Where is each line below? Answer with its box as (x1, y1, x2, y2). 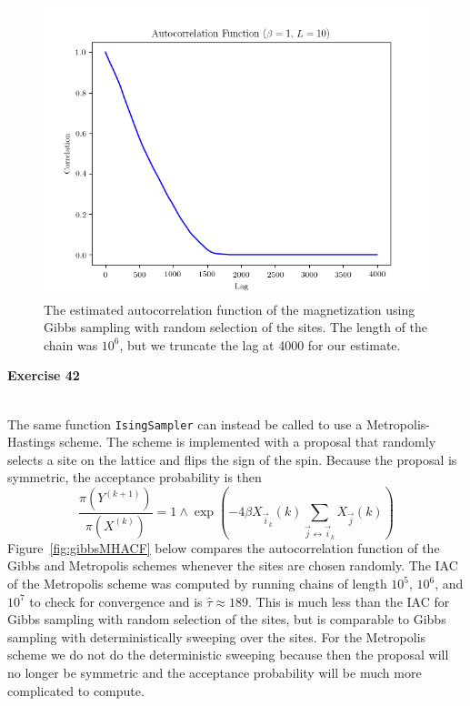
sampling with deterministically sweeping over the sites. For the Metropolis (7, 627, 426, 646)
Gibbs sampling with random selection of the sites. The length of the (44, 318, 428, 337)
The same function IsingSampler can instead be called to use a (7, 414, 363, 433)
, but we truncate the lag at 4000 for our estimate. (119, 335, 401, 354)
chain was (44, 335, 98, 354)
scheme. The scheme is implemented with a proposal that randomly (59, 432, 436, 451)
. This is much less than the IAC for (248, 591, 450, 610)
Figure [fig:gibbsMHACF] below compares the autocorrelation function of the (7, 538, 440, 557)
